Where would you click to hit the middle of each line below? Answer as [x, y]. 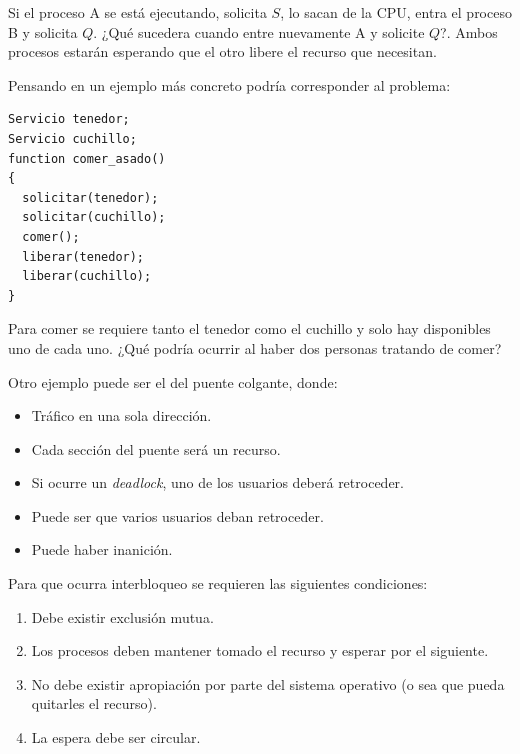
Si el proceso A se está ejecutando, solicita [137, 12]
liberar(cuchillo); [87, 276]
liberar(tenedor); [83, 256]
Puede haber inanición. [102, 549]
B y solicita [43, 31]
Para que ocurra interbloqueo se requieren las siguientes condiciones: [218, 583]
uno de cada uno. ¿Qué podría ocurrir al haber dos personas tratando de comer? [255, 347]
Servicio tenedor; [69, 119]
